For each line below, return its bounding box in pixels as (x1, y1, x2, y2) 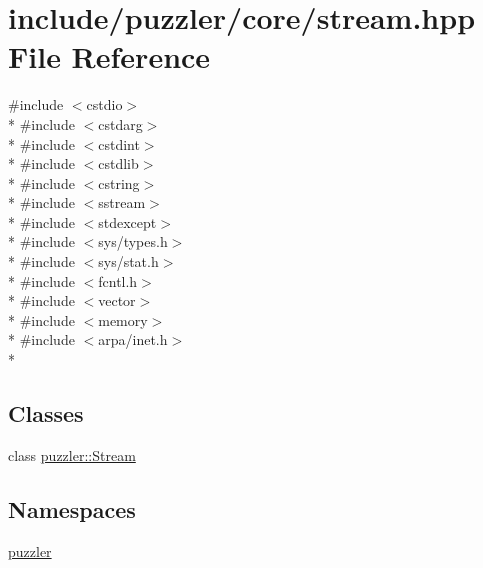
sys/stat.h (98, 251, 159, 272)
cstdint (98, 133, 140, 154)
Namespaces (8, 493, 136, 524)
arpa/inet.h (98, 329, 168, 350)
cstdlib (98, 153, 139, 174)
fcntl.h (98, 270, 138, 291)
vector (98, 290, 136, 311)
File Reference (8, 36, 211, 77)
